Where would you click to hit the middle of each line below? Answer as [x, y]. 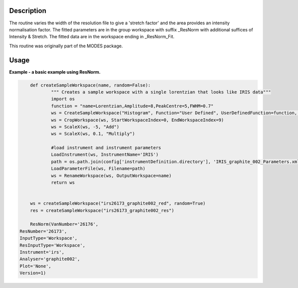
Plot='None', [36, 266]
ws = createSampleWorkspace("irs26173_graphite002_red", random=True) [118, 203]
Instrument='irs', [42, 252]
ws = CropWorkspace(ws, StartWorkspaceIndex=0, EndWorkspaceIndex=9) [138, 120]
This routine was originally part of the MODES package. [66, 46]
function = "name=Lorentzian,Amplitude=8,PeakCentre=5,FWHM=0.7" [132, 106]
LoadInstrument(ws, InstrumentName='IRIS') [105, 155]
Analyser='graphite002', [50, 259]
